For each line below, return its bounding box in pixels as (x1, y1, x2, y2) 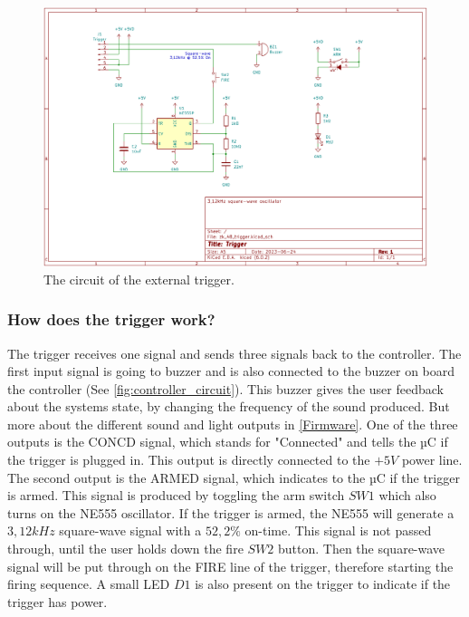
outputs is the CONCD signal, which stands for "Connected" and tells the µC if (7, 432, 448, 451)
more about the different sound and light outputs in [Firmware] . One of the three (7, 414, 458, 433)
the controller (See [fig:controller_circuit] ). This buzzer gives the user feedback (7, 379, 444, 398)
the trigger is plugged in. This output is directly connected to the (7, 450, 370, 469)
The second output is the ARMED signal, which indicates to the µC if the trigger (7, 468, 460, 487)
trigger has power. (7, 592, 108, 611)
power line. (401, 450, 463, 469)
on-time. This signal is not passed (244, 521, 432, 540)
